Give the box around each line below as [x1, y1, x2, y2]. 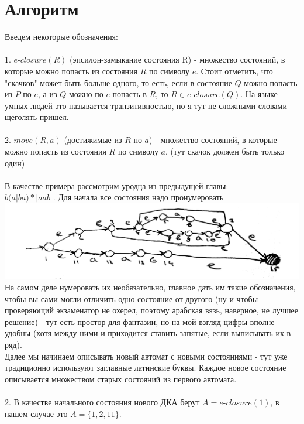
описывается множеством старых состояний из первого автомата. [5, 372, 237, 385]
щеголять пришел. [5, 111, 69, 123]
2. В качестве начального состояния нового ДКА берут [5, 396, 200, 408]
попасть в [112, 88, 147, 100]
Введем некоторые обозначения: [5, 30, 118, 43]
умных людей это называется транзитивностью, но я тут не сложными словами [5, 99, 287, 111]
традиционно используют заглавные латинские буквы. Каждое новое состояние [5, 361, 286, 374]
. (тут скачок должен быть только [165, 145, 285, 158]
